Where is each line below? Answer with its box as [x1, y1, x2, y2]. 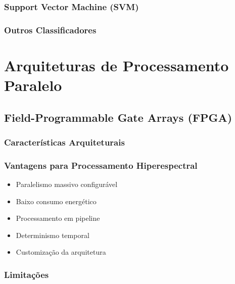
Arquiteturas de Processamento [4, 55, 229, 75]
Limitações [4, 268, 49, 280]
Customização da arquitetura [16, 247, 106, 257]
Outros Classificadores [4, 23, 97, 36]
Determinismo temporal [16, 229, 89, 240]
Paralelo [4, 75, 62, 96]
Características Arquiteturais [4, 135, 125, 148]
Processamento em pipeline [16, 213, 100, 223]
